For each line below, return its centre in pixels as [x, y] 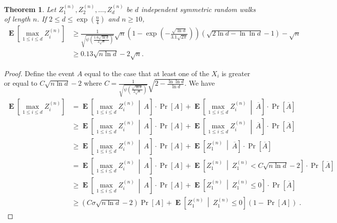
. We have [200, 83]
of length [17, 19]
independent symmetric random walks [198, 9]
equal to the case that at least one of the [147, 73]
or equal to [21, 83]
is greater [236, 73]
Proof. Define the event [39, 73]
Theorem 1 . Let [30, 9]
